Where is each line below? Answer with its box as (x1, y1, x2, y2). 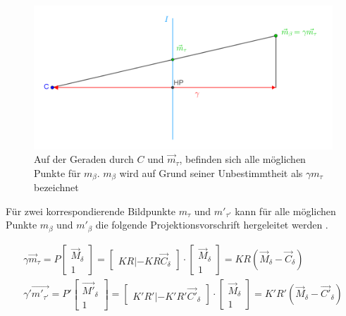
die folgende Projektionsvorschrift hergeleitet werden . (95, 217, 328, 232)
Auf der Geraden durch (34, 152, 134, 166)
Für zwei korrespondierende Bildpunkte (6, 203, 176, 218)
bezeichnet (34, 180, 79, 195)
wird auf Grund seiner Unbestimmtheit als (119, 165, 303, 180)
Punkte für (34, 165, 81, 180)
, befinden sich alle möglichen (179, 152, 306, 166)
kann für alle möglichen (235, 203, 336, 218)
